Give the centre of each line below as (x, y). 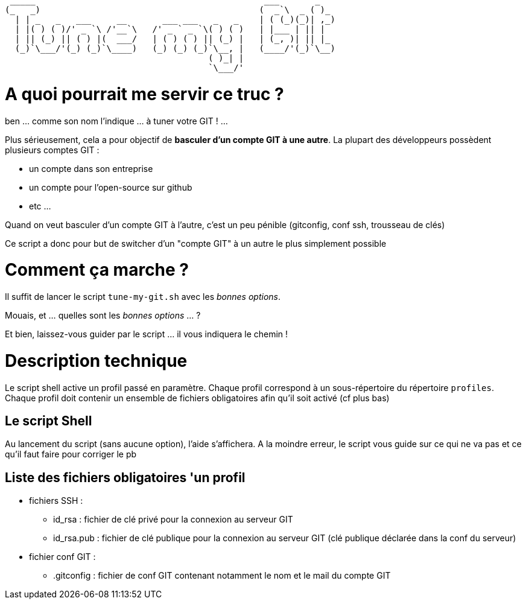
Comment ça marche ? (97, 270)
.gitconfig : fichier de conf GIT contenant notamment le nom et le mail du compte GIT (222, 576)
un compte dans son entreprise (91, 168)
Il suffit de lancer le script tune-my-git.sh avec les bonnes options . (143, 297)
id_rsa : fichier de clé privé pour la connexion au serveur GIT (173, 520)
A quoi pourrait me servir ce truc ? (144, 94)
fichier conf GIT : (62, 557)
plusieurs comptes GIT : (52, 150)
